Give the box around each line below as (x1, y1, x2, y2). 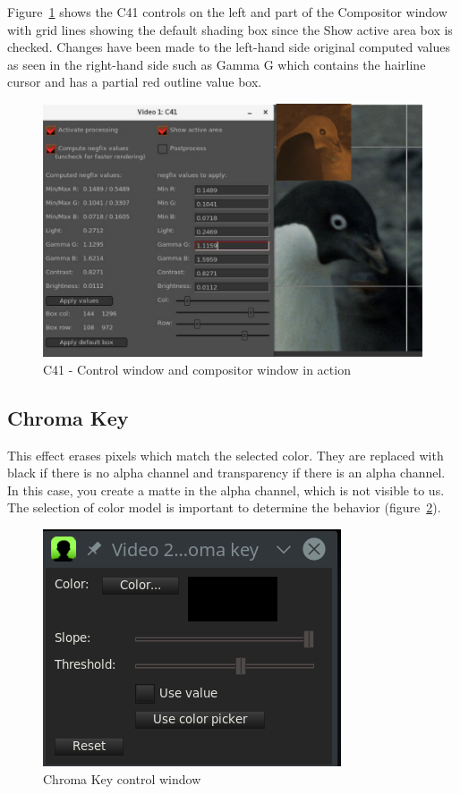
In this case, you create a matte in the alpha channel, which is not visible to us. (7, 480, 445, 499)
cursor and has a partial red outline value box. (7, 72, 262, 91)
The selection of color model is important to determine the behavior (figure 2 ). (7, 498, 441, 517)
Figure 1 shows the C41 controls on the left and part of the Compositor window (7, 3, 447, 21)
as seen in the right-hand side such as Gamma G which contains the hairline (7, 55, 426, 73)
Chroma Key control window (43, 769, 201, 788)
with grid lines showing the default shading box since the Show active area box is (7, 20, 453, 38)
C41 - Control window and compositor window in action (43, 359, 351, 378)
